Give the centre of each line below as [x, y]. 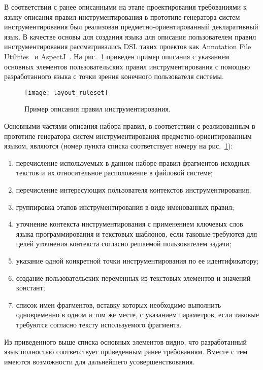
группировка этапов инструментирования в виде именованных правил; [125, 207]
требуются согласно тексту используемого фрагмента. [99, 324]
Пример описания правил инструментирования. [97, 109]
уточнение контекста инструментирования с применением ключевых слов [129, 224]
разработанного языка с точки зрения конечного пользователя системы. [114, 76]
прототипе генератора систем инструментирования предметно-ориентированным [128, 136]
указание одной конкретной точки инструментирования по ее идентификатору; [137, 260]
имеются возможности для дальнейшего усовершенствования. [100, 361]
